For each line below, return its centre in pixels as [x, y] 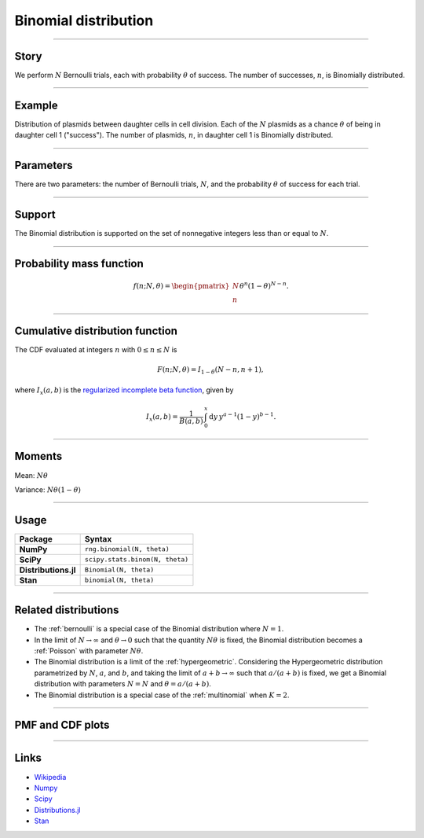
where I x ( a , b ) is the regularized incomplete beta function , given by [124, 391]
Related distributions [67, 610]
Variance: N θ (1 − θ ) [48, 489]
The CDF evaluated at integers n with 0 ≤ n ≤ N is [96, 350]
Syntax [98, 538]
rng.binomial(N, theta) [127, 549]
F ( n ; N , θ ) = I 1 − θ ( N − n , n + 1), [210, 370]
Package [36, 538]
